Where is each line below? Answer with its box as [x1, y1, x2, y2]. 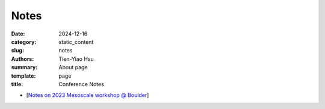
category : [11, 38, 37, 45]
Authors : [11, 55, 34, 63]
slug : [11, 47, 24, 54]
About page [58, 64, 88, 71]
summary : [11, 64, 38, 71]
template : [11, 72, 36, 79]
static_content [58, 38, 94, 45]
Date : [11, 30, 25, 37]
